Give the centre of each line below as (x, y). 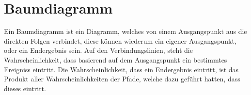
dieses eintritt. (25, 88)
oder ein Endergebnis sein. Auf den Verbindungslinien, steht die (98, 50)
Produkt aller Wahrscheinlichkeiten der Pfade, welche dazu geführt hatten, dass (122, 79)
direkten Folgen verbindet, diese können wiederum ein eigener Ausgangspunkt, (120, 40)
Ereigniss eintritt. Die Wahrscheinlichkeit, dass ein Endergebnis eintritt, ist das (121, 69)
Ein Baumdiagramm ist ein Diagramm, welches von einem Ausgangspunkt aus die (125, 31)
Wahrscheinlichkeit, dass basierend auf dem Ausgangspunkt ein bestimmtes (116, 59)
